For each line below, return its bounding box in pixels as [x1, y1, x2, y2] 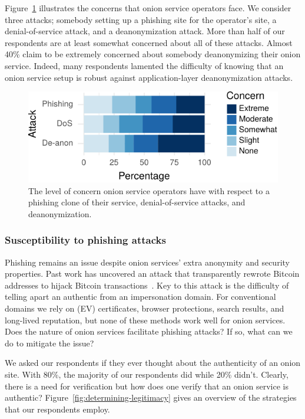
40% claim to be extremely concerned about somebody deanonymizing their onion [5, 48, 301, 60]
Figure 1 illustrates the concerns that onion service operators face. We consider [5, 2, 291, 14]
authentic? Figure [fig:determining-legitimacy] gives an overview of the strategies [5, 391, 297, 404]
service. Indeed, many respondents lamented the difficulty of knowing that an [5, 59, 284, 71]
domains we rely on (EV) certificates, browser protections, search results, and [5, 302, 284, 314]
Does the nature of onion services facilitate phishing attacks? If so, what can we [5, 325, 293, 338]
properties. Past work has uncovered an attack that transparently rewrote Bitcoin [5, 267, 300, 280]
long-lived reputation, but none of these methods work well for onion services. [5, 313, 286, 326]
